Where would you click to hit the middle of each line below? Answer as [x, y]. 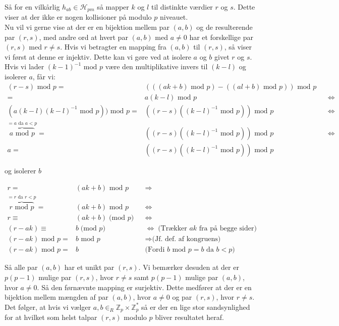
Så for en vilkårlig [32, 7]
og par [182, 297]
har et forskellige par [221, 37]
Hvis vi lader [24, 66]
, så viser [238, 47]
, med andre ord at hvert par [83, 37]
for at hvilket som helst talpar [51, 317]
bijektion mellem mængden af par [56, 297]
